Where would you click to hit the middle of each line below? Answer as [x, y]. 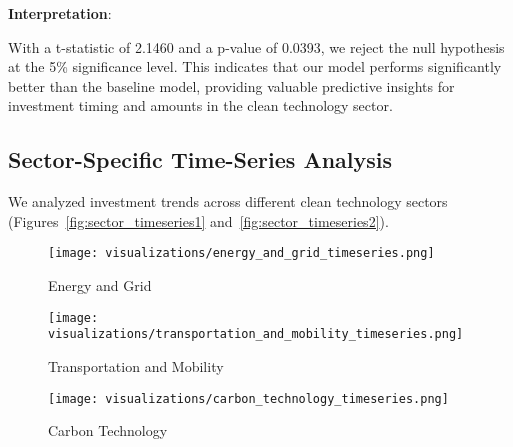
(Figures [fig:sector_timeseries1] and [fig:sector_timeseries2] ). [198, 220]
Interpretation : [60, 13]
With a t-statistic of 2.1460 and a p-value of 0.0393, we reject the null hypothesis [256, 46]
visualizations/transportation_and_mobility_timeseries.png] [256, 334]
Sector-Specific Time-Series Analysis [200, 159]
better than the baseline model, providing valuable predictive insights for [231, 85]
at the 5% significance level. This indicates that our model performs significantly [255, 66]
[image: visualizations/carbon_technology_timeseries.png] [248, 398]
